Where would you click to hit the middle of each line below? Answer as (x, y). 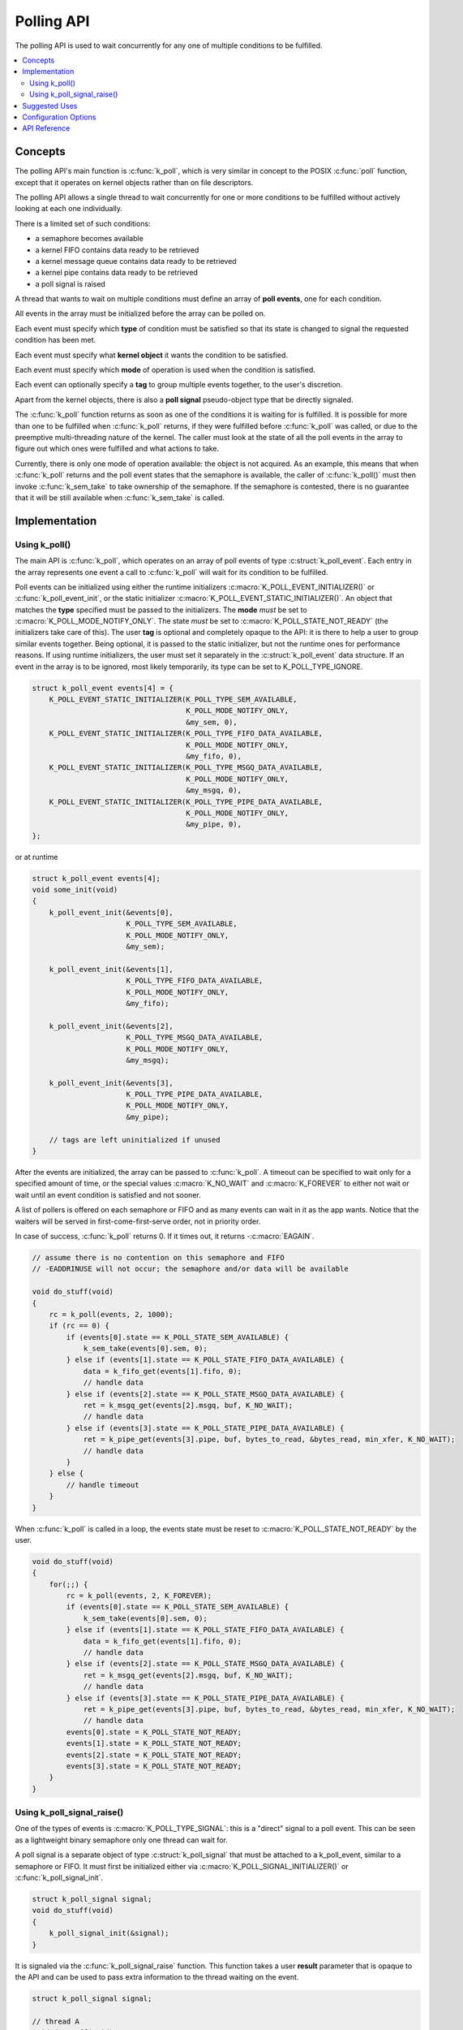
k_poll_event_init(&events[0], (111, 912)
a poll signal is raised (70, 283)
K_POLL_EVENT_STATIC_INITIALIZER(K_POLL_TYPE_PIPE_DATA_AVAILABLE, (186, 801)
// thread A (56, 2021)
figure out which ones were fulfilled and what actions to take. (117, 449)
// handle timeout (103, 1485)
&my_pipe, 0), (214, 825)
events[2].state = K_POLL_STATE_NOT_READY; (154, 1755)
